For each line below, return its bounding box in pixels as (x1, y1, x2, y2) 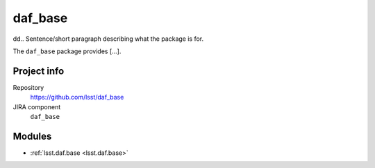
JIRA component (12, 102, 61, 111)
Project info (12, 65, 65, 77)
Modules (12, 130, 52, 142)
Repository (12, 83, 44, 91)
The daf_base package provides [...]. (12, 47, 122, 55)
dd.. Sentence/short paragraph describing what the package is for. (12, 35, 204, 43)
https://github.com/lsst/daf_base (30, 93, 124, 102)
